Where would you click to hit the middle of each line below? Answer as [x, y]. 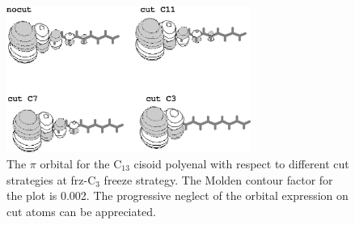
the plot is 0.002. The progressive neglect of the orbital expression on [177, 195]
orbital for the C [81, 163]
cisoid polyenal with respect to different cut [241, 163]
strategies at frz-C [51, 179]
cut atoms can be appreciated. [81, 211]
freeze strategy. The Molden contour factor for [218, 179]
